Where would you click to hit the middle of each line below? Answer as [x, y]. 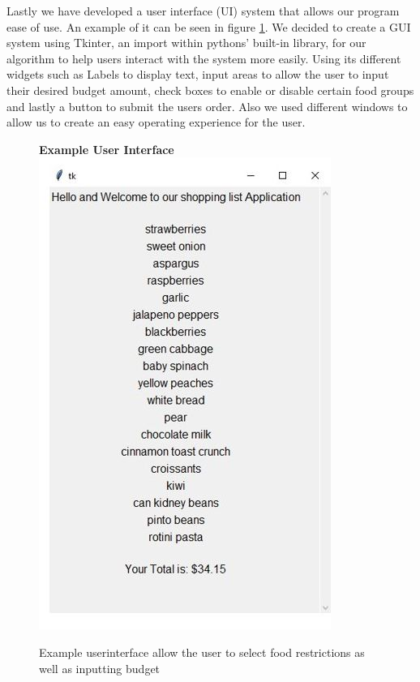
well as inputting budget [100, 668]
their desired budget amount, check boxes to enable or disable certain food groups [210, 90]
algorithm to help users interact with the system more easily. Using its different [204, 58]
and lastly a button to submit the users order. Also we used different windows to [207, 106]
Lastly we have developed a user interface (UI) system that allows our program [203, 11]
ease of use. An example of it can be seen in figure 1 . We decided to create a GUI [209, 26]
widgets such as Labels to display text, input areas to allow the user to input [198, 74]
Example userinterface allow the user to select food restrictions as [202, 652]
